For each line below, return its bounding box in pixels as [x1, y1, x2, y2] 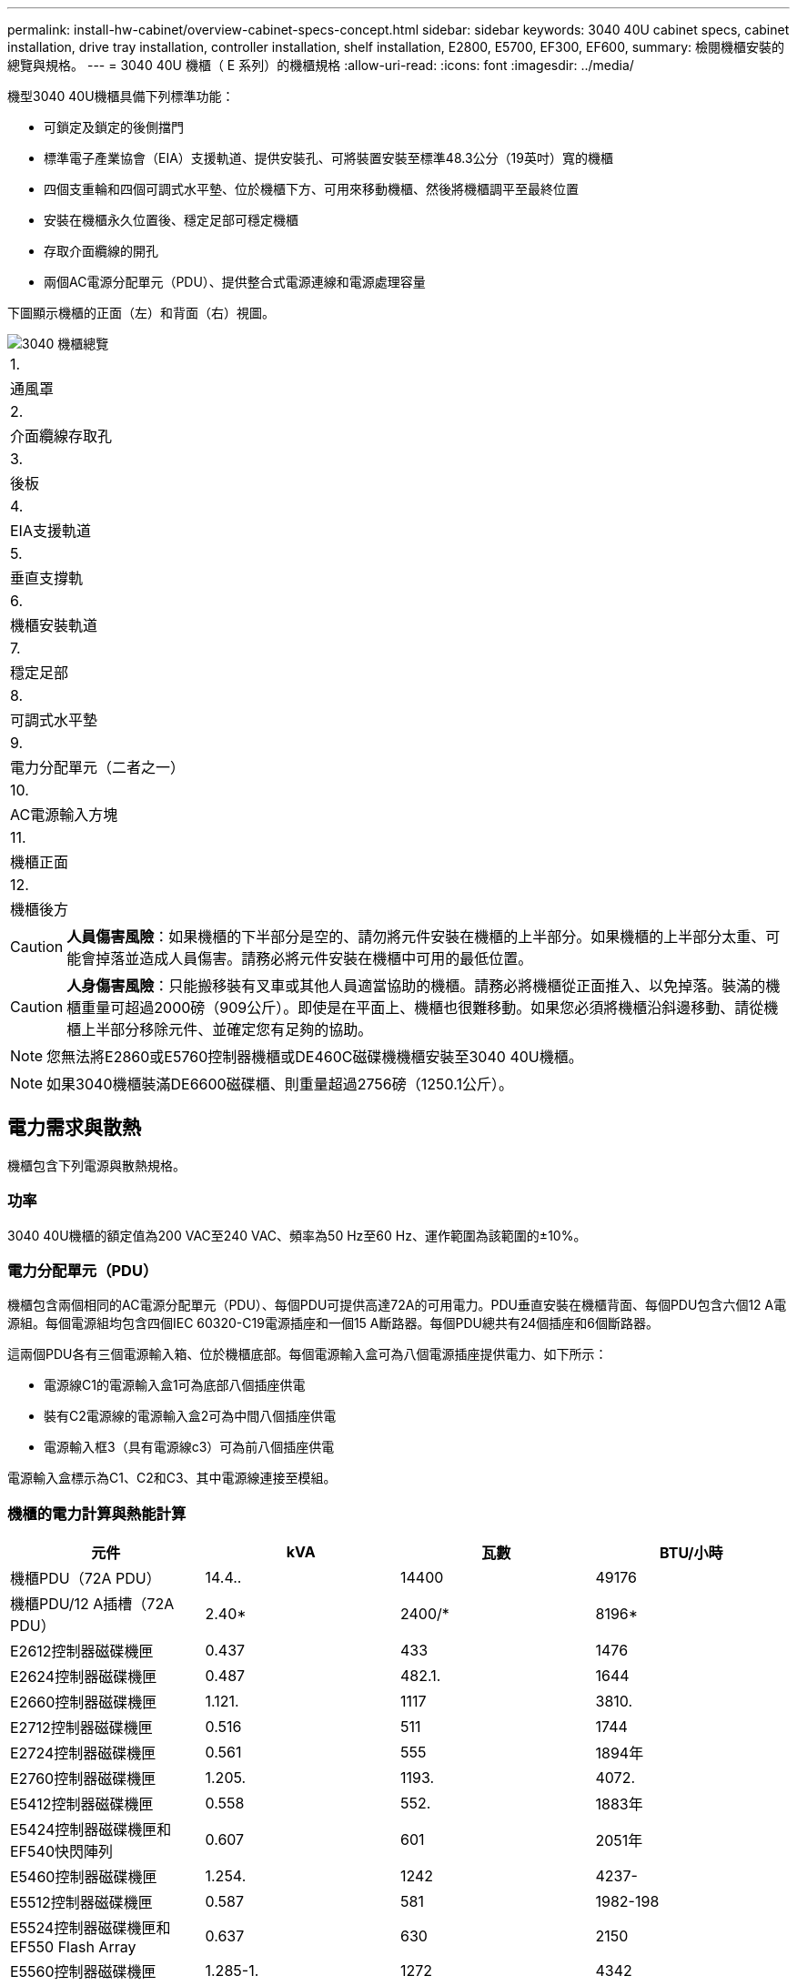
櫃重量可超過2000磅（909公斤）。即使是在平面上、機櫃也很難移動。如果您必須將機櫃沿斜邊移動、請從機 [66, 998, 779, 1017]
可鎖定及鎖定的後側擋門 [44, 119, 184, 135]
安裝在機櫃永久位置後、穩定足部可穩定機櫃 [44, 212, 298, 228]
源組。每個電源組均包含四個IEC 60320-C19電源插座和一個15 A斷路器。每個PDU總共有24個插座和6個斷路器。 [7, 1315, 660, 1332]
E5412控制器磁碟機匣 [10, 1795, 154, 1814]
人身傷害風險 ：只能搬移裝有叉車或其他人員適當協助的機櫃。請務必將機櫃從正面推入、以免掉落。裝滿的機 [66, 977, 781, 995]
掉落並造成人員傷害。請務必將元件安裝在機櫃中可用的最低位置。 [96, 949, 533, 968]
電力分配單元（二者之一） [10, 758, 186, 776]
